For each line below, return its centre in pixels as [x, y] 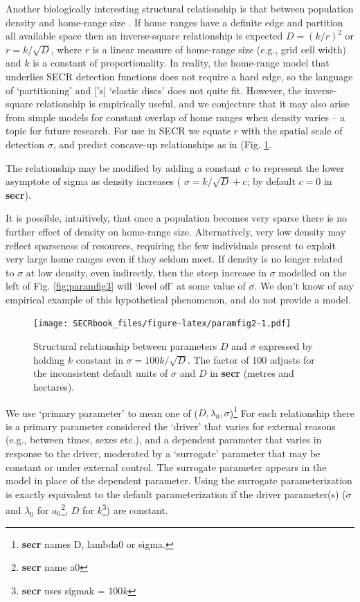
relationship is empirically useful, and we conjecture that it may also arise [193, 104]
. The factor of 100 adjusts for [251, 359]
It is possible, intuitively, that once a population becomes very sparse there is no [176, 218]
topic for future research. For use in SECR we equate [118, 131]
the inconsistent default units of [101, 373]
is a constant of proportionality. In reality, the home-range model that [181, 63]
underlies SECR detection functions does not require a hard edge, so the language [179, 76]
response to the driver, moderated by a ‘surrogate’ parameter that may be [163, 453]
